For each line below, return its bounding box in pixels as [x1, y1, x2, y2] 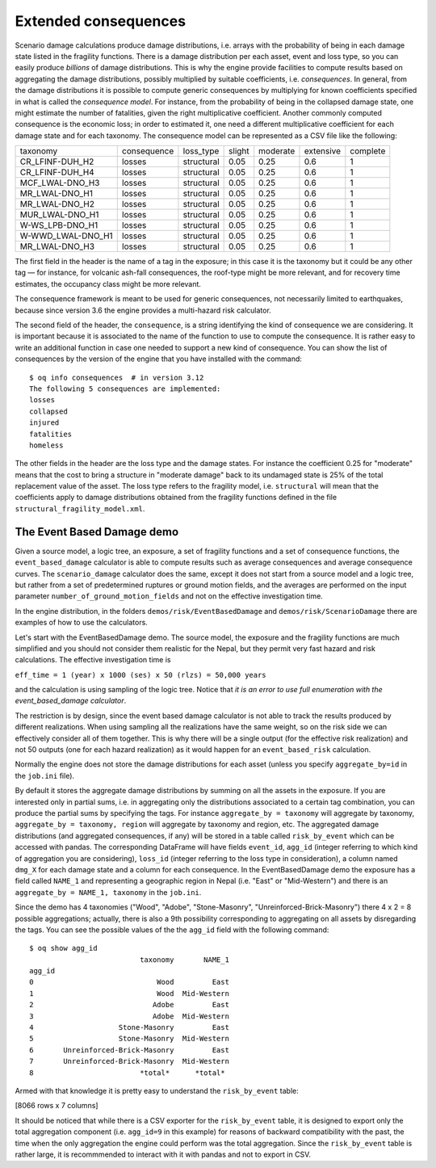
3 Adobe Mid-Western [29, 1011, 230, 1021]
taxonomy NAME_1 [140, 955, 230, 964]
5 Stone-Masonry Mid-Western [29, 1034, 230, 1044]
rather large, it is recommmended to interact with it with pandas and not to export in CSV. [15, 1149, 311, 1159]
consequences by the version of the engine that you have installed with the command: [15, 354, 303, 363]
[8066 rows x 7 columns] [15, 1101, 99, 1111]
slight [228, 145, 249, 157]
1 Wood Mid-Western [29, 989, 230, 998]
